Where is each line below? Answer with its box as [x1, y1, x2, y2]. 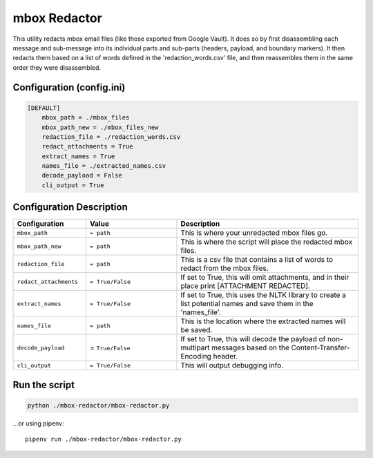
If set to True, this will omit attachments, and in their [180, 273, 350, 283]
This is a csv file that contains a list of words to [180, 255, 334, 265]
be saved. [180, 325, 213, 335]
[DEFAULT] [27, 104, 61, 112]
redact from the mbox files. [180, 263, 269, 273]
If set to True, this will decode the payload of [180, 334, 326, 344]
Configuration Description [12, 201, 128, 213]
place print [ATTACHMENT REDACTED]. [180, 281, 310, 291]
